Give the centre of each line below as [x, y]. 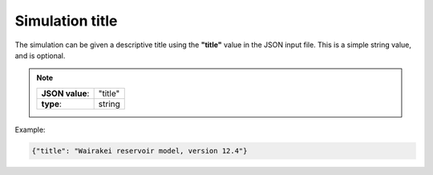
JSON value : [65, 93]
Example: [30, 129]
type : [51, 104]
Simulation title [66, 21]
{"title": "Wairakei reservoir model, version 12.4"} [140, 151]
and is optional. [40, 55]
